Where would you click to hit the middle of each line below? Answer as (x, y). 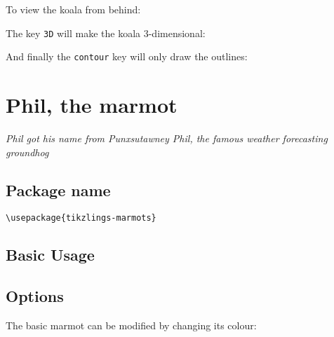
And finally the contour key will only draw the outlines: (127, 56)
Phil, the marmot (92, 105)
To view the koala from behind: (73, 9)
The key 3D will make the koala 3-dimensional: (106, 33)
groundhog (27, 152)
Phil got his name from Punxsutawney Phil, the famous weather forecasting (167, 138)
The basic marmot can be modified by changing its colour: (131, 325)
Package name (58, 190)
